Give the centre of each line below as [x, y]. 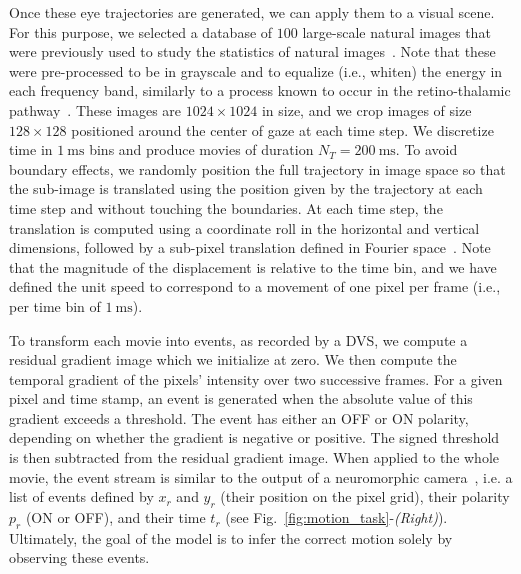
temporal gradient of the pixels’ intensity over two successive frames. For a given [256, 378]
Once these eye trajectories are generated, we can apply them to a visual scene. [252, 12]
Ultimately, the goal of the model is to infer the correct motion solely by [231, 537]
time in [31, 149]
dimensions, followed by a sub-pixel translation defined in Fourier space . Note [250, 247]
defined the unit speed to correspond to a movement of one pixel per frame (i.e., [255, 286]
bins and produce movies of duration [201, 149]
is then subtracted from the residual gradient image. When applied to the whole [254, 457]
